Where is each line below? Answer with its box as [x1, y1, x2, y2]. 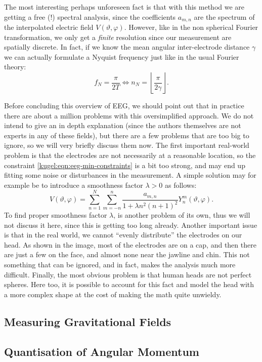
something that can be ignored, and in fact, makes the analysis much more [4, 259, 236, 270]
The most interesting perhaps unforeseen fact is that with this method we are [4, 2, 245, 12]
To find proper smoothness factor [4, 210, 107, 220]
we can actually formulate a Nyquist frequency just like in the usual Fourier [4, 51, 239, 62]
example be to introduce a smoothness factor [4, 179, 143, 190]
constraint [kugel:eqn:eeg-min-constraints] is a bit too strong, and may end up [4, 159, 245, 170]
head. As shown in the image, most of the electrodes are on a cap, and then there [4, 239, 256, 250]
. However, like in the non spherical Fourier [124, 22, 258, 32]
